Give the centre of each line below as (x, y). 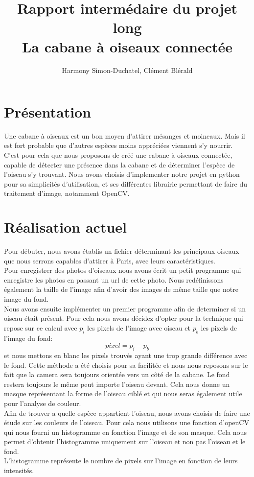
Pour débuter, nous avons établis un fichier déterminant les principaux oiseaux (122, 251)
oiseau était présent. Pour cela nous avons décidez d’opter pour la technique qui (124, 318)
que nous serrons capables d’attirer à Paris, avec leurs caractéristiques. (110, 260)
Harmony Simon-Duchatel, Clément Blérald (127, 70)
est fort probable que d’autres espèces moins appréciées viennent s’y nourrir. (118, 145)
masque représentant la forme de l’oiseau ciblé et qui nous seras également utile (123, 394)
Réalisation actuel (66, 227)
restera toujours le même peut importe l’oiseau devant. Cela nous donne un (117, 384)
